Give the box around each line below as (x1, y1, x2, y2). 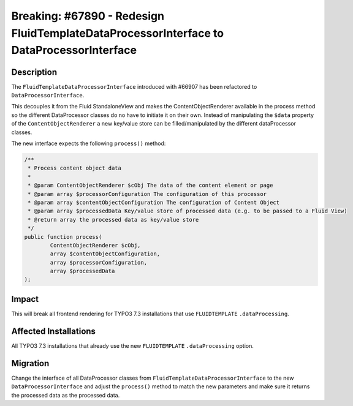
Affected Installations (11, 326, 96, 336)
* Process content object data (28, 165, 122, 171)
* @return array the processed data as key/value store (28, 216, 199, 223)
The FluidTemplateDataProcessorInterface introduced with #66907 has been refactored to (11, 83, 257, 90)
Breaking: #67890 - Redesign (11, 9, 165, 23)
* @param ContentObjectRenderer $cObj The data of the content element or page (28, 182, 273, 189)
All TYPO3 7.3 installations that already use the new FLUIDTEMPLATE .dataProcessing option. (11, 342, 254, 349)
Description (11, 67, 58, 77)
